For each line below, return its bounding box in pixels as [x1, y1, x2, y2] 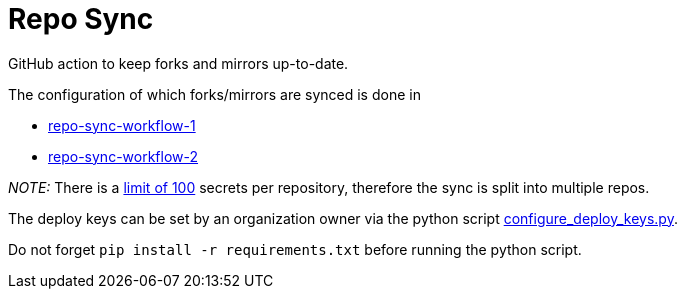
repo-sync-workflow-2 [48, 147, 199, 165]
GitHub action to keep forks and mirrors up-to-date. [8, 54, 349, 72]
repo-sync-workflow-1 [48, 116, 196, 134]
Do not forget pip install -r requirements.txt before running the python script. [8, 240, 582, 258]
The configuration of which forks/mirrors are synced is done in [8, 85, 421, 103]
